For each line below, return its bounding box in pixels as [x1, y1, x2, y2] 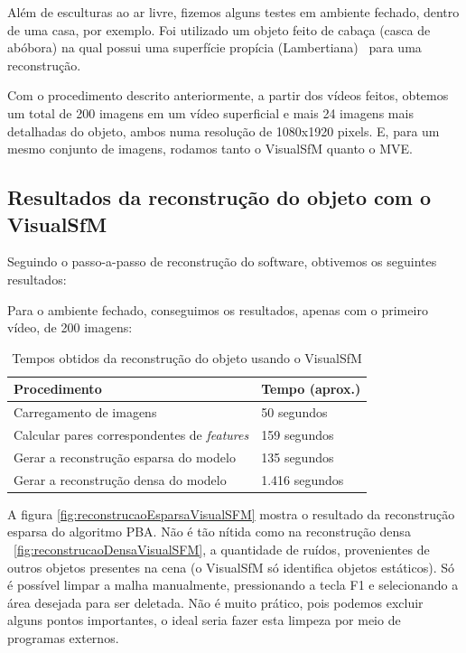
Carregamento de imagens [14, 403, 157, 422]
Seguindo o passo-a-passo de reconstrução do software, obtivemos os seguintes [7, 252, 437, 271]
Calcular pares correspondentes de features [14, 425, 249, 443]
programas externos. [7, 628, 119, 647]
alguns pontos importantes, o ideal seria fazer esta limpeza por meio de [7, 611, 401, 630]
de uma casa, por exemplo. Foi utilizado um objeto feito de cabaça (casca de [7, 20, 431, 39]
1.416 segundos [261, 470, 344, 489]
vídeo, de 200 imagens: [7, 318, 133, 337]
